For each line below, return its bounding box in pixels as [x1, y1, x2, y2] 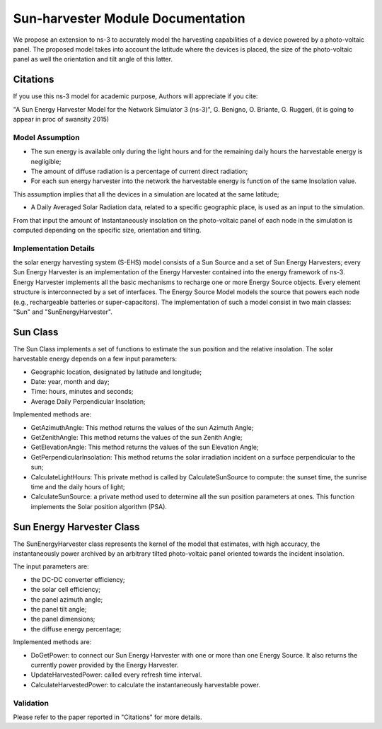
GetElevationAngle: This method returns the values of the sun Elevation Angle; [30, 443, 259, 452]
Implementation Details [13, 243, 95, 253]
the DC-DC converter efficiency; [30, 575, 125, 583]
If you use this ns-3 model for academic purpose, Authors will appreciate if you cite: [13, 92, 258, 100]
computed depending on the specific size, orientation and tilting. [13, 226, 202, 234]
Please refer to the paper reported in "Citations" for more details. [13, 713, 202, 721]
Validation [13, 698, 50, 708]
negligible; [30, 157, 62, 165]
